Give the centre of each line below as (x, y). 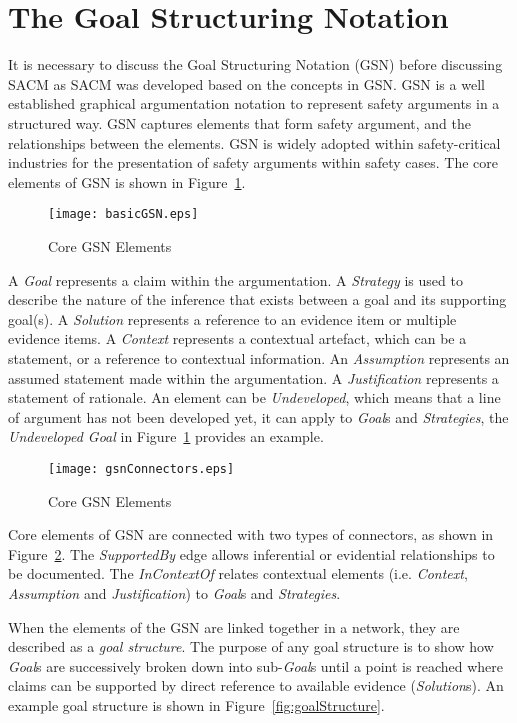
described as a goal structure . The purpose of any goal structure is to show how (251, 646)
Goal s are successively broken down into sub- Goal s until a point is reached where (255, 665)
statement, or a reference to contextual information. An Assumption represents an (259, 357)
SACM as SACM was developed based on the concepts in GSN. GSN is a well (246, 83)
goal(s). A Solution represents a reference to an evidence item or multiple (232, 318)
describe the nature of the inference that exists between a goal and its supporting (257, 299)
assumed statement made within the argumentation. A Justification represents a (253, 377)
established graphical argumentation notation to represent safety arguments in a (254, 103)
